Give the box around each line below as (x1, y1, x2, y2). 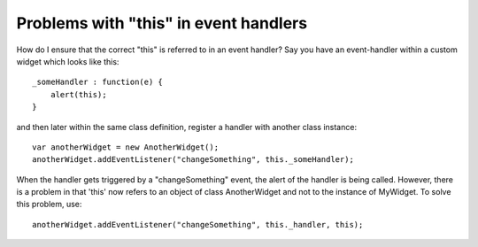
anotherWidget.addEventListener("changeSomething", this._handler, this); (32, 220, 364, 229)
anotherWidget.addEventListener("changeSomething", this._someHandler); (32, 155, 354, 165)
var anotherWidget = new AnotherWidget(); (32, 142, 220, 152)
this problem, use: (16, 199, 82, 210)
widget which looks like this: (16, 56, 119, 66)
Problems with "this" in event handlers (16, 13, 308, 33)
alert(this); (50, 89, 107, 99)
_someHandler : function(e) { (32, 77, 164, 88)
